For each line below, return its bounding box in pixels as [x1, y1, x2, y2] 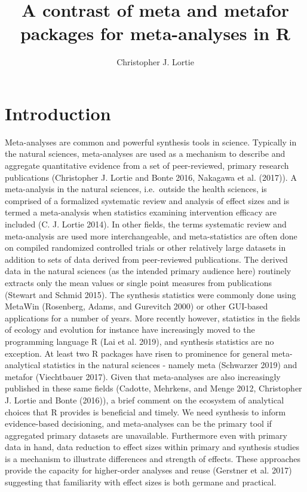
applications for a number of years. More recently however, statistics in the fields [5, 311, 300, 324]
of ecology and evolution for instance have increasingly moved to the [5, 323, 255, 336]
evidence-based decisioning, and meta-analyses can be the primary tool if [5, 417, 272, 430]
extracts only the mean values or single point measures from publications [5, 276, 272, 288]
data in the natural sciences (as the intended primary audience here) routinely [5, 265, 291, 277]
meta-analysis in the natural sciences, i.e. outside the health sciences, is [5, 183, 267, 195]
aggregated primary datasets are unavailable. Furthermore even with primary [5, 429, 287, 441]
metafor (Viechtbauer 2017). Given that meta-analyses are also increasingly [5, 370, 281, 382]
